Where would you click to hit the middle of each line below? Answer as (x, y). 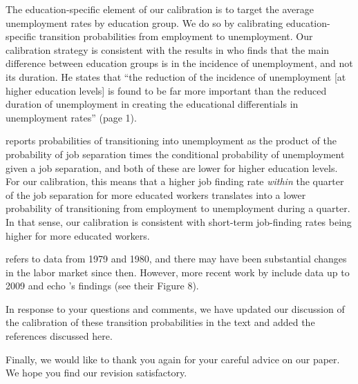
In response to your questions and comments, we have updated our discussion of (175, 308)
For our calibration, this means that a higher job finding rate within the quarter (175, 181)
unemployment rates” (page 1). (71, 117)
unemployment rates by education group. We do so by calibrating (144, 22)
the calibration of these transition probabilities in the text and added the (160, 322)
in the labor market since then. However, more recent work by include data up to (178, 272)
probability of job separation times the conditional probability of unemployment (175, 154)
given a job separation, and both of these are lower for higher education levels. (172, 167)
